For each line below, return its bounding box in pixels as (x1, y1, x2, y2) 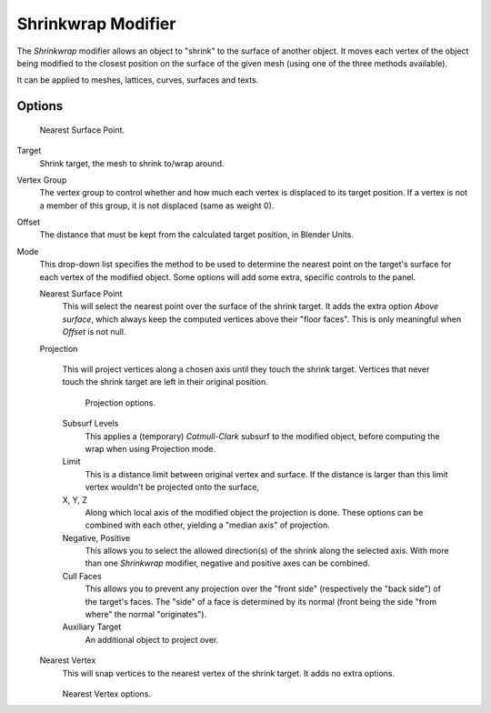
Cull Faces (62, 570, 102, 581)
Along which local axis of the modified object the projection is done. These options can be (85, 507, 424, 517)
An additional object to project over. (85, 634, 219, 645)
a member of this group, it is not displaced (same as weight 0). (39, 200, 275, 211)
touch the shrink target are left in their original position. (62, 377, 268, 387)
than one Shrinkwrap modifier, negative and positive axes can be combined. (85, 557, 370, 568)
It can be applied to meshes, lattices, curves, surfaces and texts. (16, 75, 259, 85)
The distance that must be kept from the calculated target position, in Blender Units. (39, 229, 355, 240)
